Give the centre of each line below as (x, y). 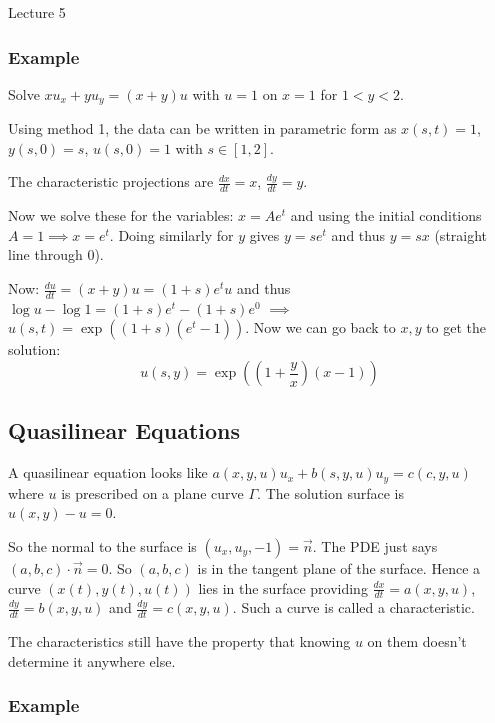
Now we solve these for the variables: (121, 215)
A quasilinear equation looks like (108, 472)
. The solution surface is (330, 492)
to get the (456, 327)
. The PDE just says (375, 545)
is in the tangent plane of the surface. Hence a (339, 567)
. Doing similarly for (171, 234)
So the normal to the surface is (102, 545)
